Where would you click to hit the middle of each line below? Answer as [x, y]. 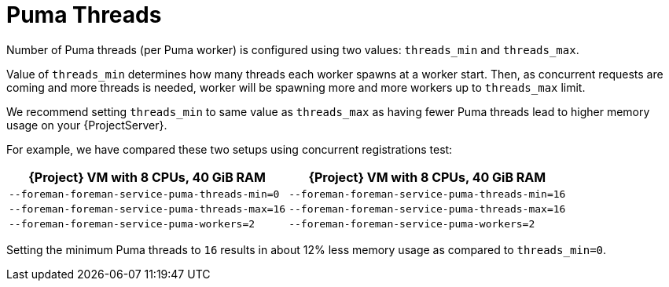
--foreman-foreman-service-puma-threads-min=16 [427, 194]
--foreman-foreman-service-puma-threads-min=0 [144, 194]
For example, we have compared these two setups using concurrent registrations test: [230, 149]
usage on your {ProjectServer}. [87, 125]
